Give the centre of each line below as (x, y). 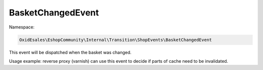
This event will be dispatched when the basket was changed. (70, 52)
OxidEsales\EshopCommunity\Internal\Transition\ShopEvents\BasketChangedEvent (115, 40)
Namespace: (22, 27)
